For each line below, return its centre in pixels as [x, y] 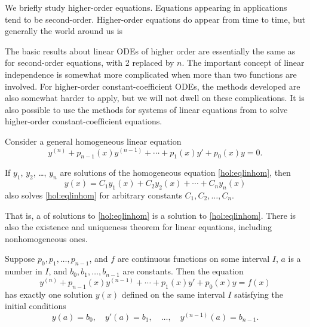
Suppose [20, 259]
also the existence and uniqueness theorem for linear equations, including [138, 227]
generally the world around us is [64, 31]
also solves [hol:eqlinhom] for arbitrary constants [93, 195]
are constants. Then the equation [183, 271]
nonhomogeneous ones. [46, 238]
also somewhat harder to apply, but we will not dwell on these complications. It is [155, 98]
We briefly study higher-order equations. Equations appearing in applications [146, 7]
